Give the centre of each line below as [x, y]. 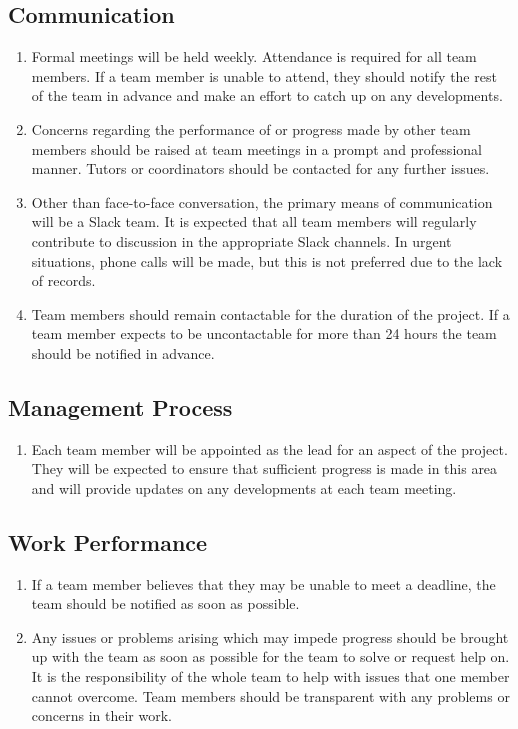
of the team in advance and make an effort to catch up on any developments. [267, 95]
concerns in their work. [101, 715]
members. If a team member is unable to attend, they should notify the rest [264, 75]
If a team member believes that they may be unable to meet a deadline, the [263, 583]
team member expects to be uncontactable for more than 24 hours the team [264, 333]
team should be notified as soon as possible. [165, 603]
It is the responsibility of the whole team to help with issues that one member [270, 676]
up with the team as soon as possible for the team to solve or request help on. [270, 656]
